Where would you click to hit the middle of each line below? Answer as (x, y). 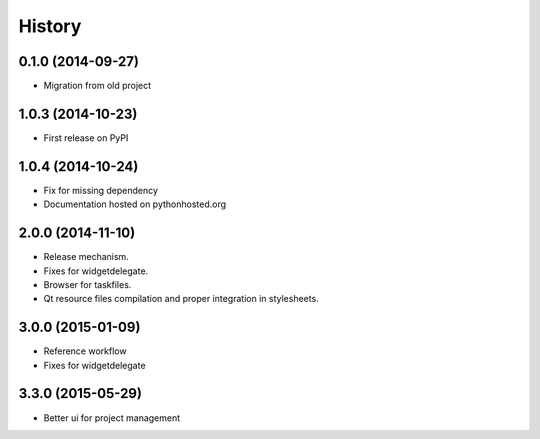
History (50, 26)
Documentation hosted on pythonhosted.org (135, 204)
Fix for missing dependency (101, 190)
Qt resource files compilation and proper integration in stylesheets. (181, 299)
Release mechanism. (86, 257)
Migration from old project (97, 86)
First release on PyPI (86, 137)
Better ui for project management (112, 417)
